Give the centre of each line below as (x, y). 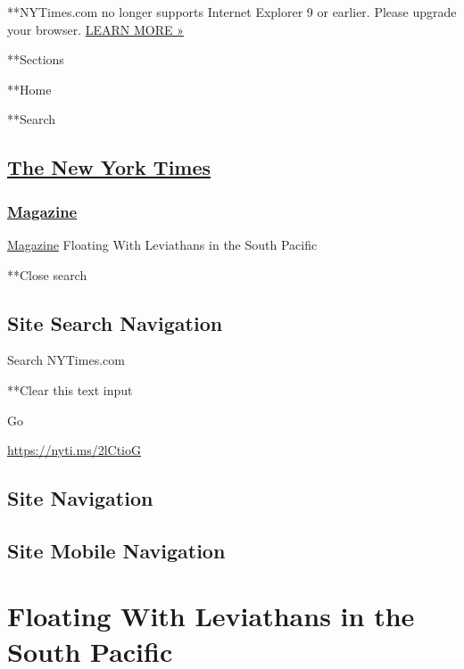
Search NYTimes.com (66, 360)
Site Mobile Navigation (116, 550)
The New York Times (109, 167)
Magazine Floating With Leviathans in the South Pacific (162, 244)
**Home (29, 89)
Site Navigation (80, 498)
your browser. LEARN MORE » (95, 29)
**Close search (47, 274)
